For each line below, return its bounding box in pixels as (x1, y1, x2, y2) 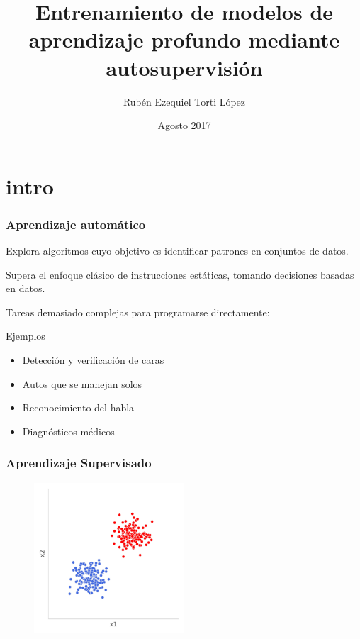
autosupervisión (106, 52, 263, 82)
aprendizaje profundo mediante (28, 25, 340, 54)
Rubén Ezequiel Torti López (123, 94, 246, 109)
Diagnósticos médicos (22, 423, 115, 438)
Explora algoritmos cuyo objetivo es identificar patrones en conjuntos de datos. (6, 243, 349, 258)
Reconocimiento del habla (22, 400, 135, 415)
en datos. (6, 281, 45, 296)
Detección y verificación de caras (22, 352, 164, 367)
